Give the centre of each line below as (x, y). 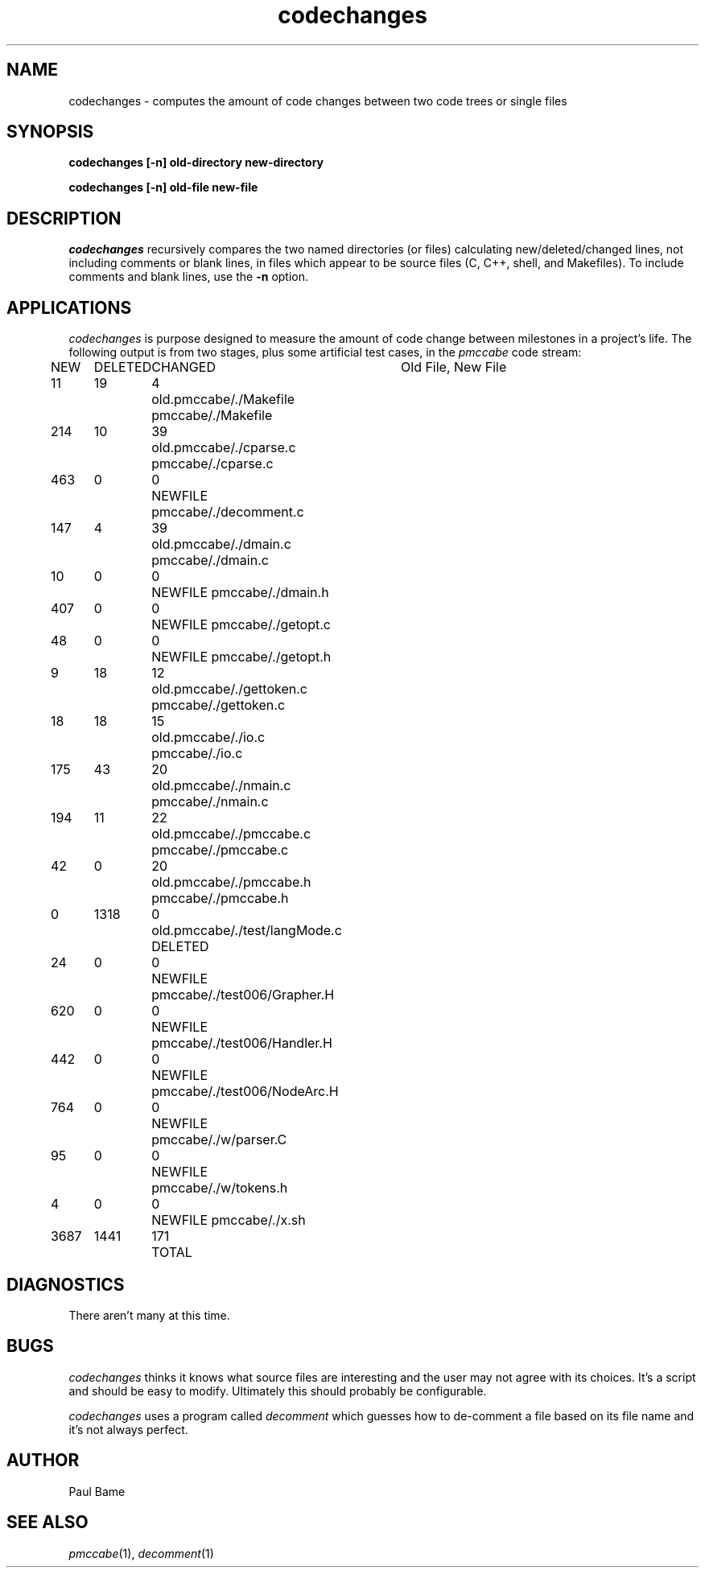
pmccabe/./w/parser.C (219, 1140)
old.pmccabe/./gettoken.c (229, 689)
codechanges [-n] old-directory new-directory (196, 163)
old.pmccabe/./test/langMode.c (247, 931)
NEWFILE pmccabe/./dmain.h (240, 593)
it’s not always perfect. (128, 1429)
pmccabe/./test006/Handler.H (242, 1043)
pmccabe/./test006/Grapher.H (243, 995)
